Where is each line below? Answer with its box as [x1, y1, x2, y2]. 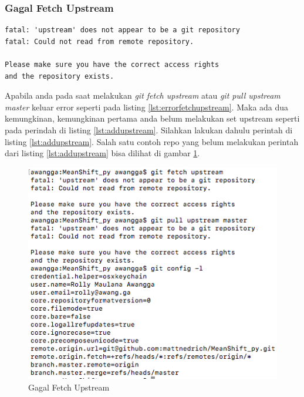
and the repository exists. [5, 72, 114, 80]
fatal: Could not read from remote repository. [5, 37, 194, 46]
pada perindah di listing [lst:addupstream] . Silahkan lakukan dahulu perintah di [5, 123, 293, 136]
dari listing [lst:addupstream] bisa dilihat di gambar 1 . [5, 147, 200, 159]
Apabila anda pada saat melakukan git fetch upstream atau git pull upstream [5, 89, 281, 102]
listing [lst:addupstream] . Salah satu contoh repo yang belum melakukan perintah [5, 135, 299, 147]
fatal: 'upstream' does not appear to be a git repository [5, 26, 240, 35]
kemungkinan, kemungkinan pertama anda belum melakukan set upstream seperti [5, 112, 300, 125]
